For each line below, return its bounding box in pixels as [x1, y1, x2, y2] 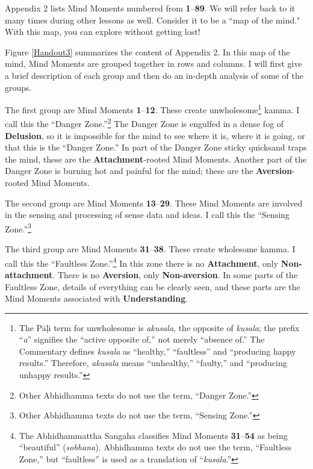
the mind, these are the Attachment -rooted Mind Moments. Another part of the [5, 152, 307, 165]
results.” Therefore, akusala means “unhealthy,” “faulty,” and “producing [19, 356, 287, 369]
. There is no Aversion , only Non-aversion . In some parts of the [52, 268, 298, 281]
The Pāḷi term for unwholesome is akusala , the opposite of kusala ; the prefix [19, 321, 300, 334]
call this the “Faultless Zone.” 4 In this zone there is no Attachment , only [5, 255, 279, 269]
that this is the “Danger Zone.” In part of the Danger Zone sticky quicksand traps [5, 141, 307, 154]
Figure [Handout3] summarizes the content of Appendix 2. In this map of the [5, 45, 290, 58]
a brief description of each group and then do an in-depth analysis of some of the [5, 69, 303, 81]
